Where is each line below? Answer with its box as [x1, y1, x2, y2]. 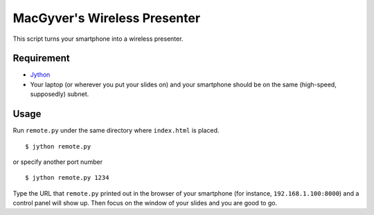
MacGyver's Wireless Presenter [12, 10, 201, 26]
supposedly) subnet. [30, 90, 89, 98]
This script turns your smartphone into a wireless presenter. [12, 35, 184, 43]
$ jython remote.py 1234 [25, 174, 109, 182]
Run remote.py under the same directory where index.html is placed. [12, 127, 220, 135]
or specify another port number [12, 158, 103, 166]
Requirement [12, 53, 71, 64]
